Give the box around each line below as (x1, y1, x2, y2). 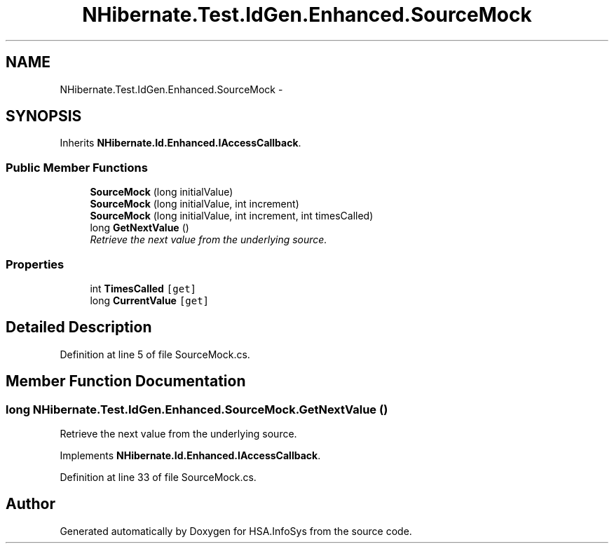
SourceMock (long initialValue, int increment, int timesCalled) (90, 210, 374, 222)
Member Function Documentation (6, 372, 246, 391)
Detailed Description (6, 318, 152, 337)
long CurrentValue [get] (90, 294, 210, 306)
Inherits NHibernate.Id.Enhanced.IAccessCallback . (60, 137, 301, 149)
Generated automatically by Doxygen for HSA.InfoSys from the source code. (60, 524, 412, 537)
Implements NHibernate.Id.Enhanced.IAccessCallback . (60, 449, 321, 461)
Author (6, 495, 55, 513)
